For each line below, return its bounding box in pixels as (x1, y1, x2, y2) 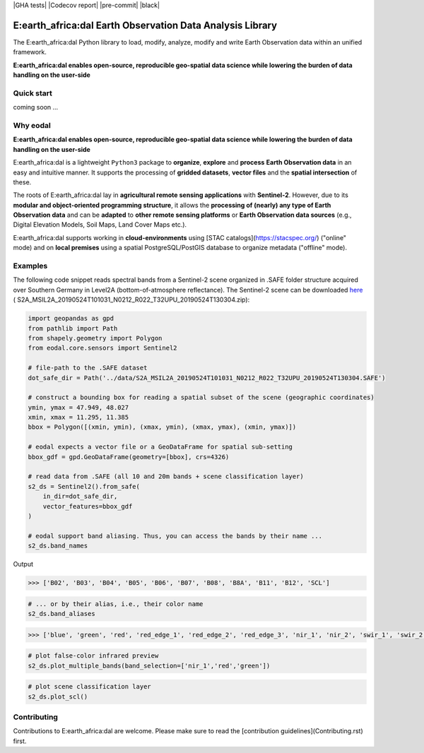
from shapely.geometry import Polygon (28, 334, 163, 342)
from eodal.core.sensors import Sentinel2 (28, 344, 177, 352)
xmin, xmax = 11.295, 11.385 (28, 413, 129, 422)
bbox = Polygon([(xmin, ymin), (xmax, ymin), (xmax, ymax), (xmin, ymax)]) (28, 423, 297, 431)
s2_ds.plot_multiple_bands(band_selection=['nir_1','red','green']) (28, 661, 271, 670)
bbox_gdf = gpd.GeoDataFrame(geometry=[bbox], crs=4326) (28, 453, 230, 461)
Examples (13, 261, 48, 271)
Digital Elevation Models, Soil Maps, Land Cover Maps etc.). (13, 220, 187, 229)
